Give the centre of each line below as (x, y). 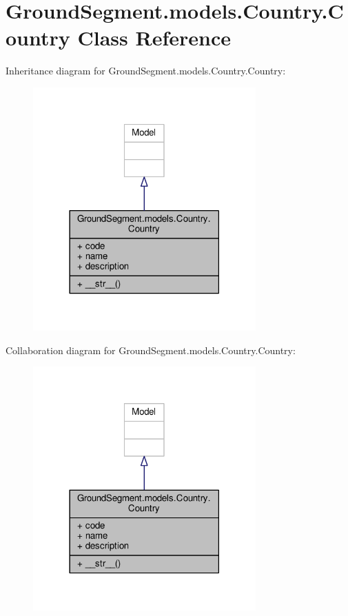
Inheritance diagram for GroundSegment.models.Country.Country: (146, 71)
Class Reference (154, 38)
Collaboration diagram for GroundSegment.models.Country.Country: (151, 350)
